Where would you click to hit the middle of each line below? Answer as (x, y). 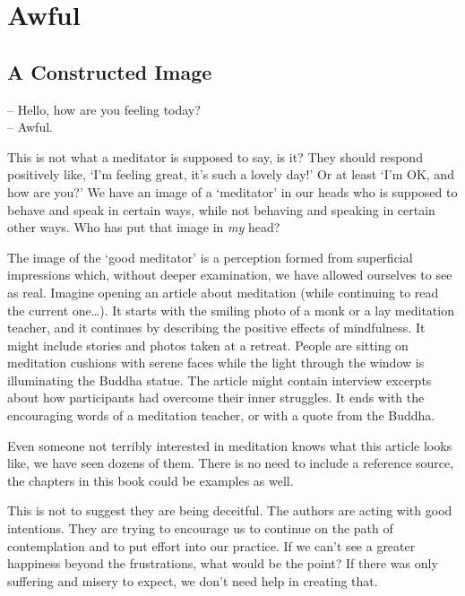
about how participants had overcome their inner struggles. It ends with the (216, 397)
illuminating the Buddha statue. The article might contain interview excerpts (220, 380)
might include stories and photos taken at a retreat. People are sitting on (208, 345)
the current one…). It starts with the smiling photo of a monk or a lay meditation (231, 310)
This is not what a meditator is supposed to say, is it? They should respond (215, 156)
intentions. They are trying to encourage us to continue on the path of (200, 528)
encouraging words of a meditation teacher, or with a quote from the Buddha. (221, 415)
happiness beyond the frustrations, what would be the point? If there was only (223, 563)
